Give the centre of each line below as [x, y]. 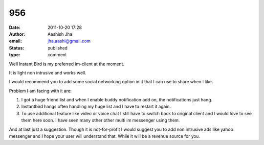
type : [15, 55]
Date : [15, 27]
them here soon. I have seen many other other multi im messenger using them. [101, 121]
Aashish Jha [60, 34]
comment [57, 55]
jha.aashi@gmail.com [69, 41]
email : [15, 41]
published [58, 48]
